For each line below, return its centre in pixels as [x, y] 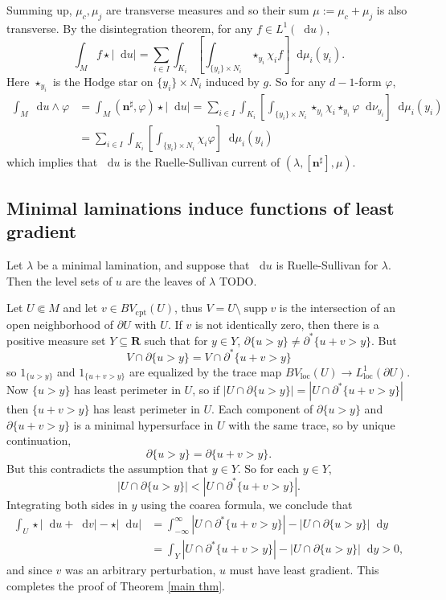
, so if [206, 390]
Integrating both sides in [67, 504]
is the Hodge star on [103, 81]
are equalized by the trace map [205, 371]
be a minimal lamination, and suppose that [143, 264]
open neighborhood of [60, 324]
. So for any [297, 81]
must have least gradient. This [304, 570]
